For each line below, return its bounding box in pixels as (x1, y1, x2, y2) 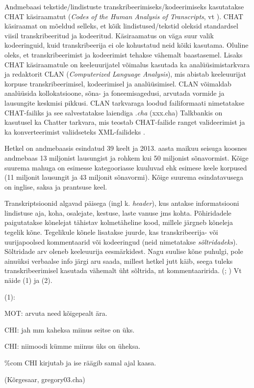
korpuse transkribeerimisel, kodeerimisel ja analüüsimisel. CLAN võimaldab (4, 78, 231, 88)
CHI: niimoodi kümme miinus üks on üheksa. (4, 341, 141, 351)
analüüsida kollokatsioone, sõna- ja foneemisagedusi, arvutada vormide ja (4, 88, 225, 98)
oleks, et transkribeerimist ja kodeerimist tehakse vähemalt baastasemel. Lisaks (4, 49, 243, 59)
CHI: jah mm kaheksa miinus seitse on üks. (4, 324, 135, 334)
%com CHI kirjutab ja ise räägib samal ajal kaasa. (4, 358, 156, 367)
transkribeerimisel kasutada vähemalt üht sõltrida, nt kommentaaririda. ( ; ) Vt (4, 265, 242, 276)
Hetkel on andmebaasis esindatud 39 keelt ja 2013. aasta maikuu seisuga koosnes (4, 143, 247, 153)
